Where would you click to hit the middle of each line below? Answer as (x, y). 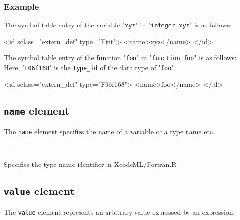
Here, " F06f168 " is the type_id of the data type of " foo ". (90, 68)
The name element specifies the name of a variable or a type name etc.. (110, 131)
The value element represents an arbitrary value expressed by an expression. (120, 211)
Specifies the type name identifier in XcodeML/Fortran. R (90, 164)
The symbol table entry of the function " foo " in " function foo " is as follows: (120, 58)
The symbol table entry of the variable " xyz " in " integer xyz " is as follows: (118, 25)
